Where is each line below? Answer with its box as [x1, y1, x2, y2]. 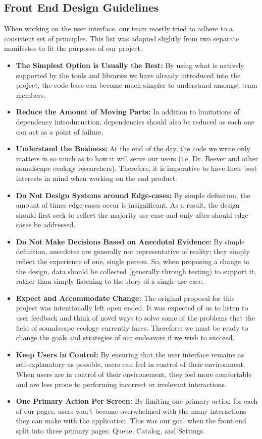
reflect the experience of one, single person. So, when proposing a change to [16, 256, 250, 267]
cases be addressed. [16, 219, 76, 230]
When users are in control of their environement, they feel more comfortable [16, 369, 252, 380]
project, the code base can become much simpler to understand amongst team [16, 80, 257, 90]
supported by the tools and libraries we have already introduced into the [16, 70, 241, 80]
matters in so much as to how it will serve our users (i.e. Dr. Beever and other [16, 153, 258, 163]
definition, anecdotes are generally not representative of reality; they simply [16, 246, 250, 257]
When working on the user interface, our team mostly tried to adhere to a [4, 23, 233, 34]
